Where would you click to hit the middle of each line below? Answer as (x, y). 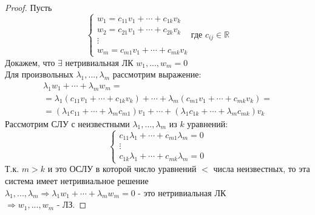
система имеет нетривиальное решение (77, 181)
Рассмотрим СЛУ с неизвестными (67, 123)
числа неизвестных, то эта (262, 169)
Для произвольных (39, 74)
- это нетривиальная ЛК (182, 192)
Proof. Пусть (29, 7)
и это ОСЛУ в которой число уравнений (122, 169)
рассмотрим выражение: (157, 74)
